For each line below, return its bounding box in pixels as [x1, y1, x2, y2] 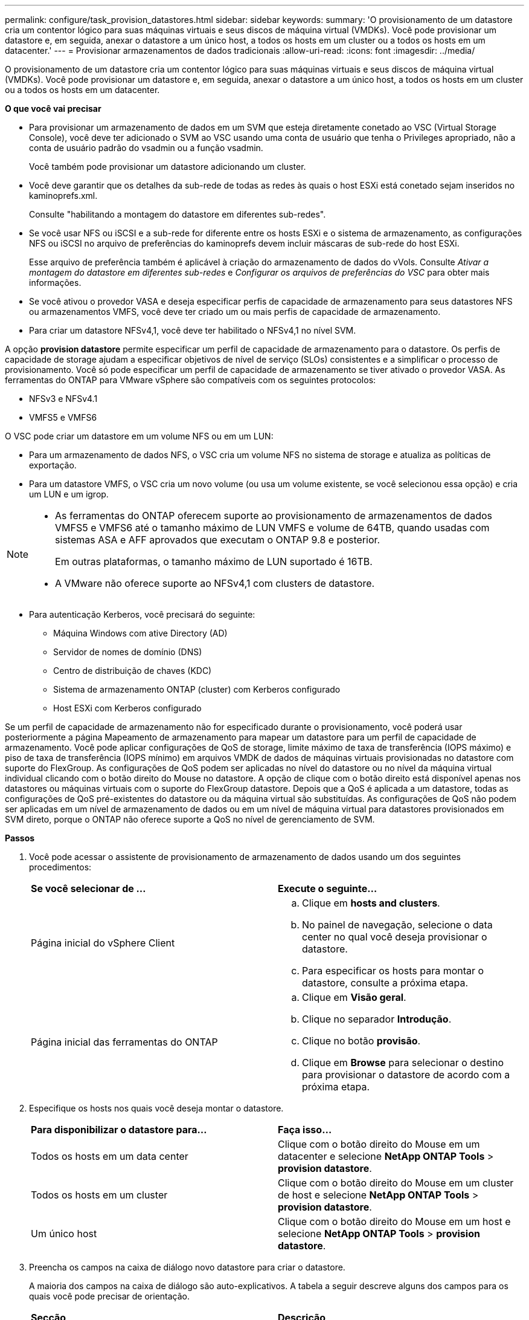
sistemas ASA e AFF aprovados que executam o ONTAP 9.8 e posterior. [55, 534, 380, 546]
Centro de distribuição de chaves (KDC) [53, 665, 212, 676]
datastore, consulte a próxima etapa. [302, 977, 469, 989]
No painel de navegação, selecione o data [302, 919, 493, 931]
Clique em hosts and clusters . [302, 897, 440, 909]
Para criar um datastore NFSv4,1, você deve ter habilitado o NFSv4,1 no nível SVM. [29, 325, 356, 335]
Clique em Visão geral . [302, 991, 406, 1003]
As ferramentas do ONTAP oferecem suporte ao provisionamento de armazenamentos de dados [55, 510, 492, 522]
